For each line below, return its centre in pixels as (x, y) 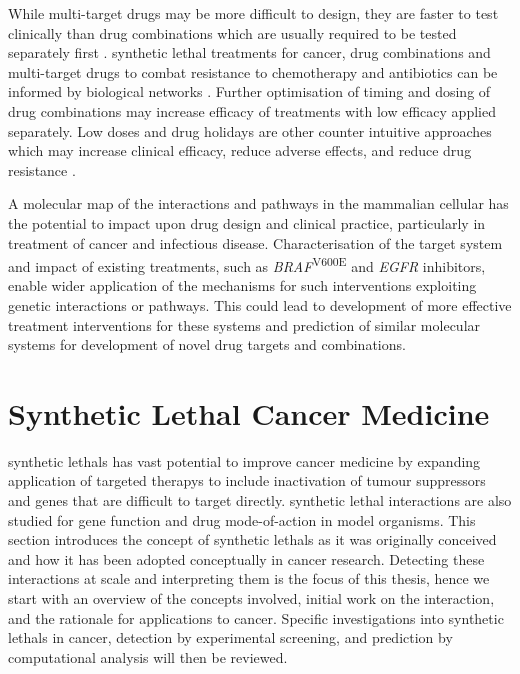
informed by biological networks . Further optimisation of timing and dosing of (249, 91)
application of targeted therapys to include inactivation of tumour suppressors (247, 480)
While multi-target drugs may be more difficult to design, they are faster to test (253, 13)
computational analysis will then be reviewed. (148, 656)
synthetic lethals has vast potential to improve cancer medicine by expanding (244, 460)
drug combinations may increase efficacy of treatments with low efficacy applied (252, 110)
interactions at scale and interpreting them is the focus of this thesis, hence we (249, 578)
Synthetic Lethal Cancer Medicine (249, 412)
